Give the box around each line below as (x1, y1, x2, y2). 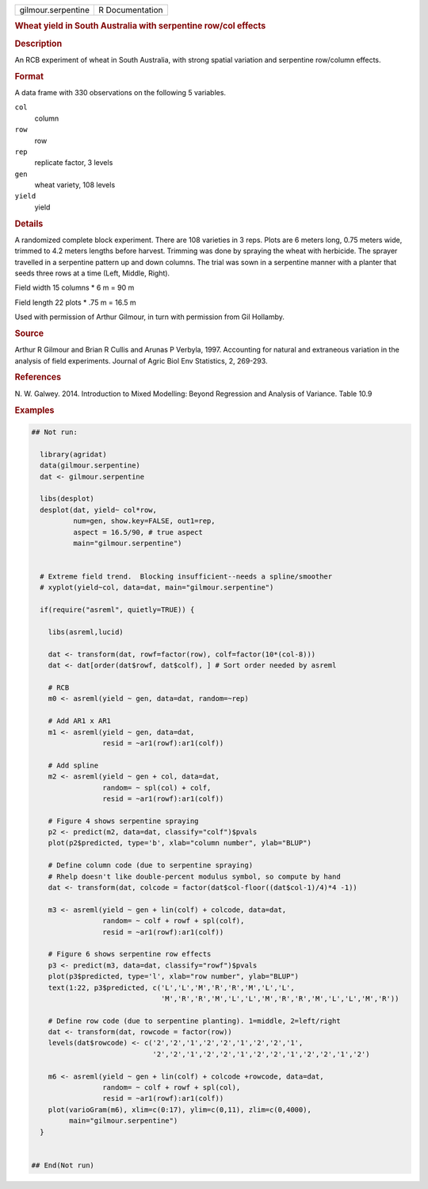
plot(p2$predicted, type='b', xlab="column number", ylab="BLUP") (48, 838, 312, 848)
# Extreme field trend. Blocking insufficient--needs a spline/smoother (40, 572, 333, 581)
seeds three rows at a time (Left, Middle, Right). (14, 268, 170, 278)
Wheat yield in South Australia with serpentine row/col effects (14, 21, 266, 32)
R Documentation (97, 5, 163, 15)
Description (14, 38, 63, 49)
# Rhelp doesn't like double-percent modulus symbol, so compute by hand (48, 872, 341, 881)
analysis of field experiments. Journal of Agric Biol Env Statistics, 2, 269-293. (14, 356, 268, 365)
